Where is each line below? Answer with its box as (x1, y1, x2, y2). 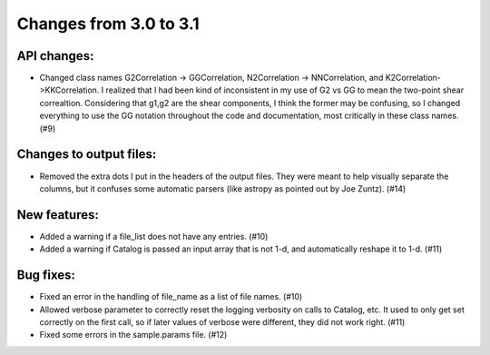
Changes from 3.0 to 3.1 (16, 14, 200, 34)
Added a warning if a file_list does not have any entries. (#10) (39, 231, 269, 242)
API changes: (16, 48, 94, 64)
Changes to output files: (16, 146, 157, 163)
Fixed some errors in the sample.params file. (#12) (39, 330, 228, 340)
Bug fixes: (16, 268, 76, 283)
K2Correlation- (385, 73, 442, 84)
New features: (16, 207, 99, 222)
